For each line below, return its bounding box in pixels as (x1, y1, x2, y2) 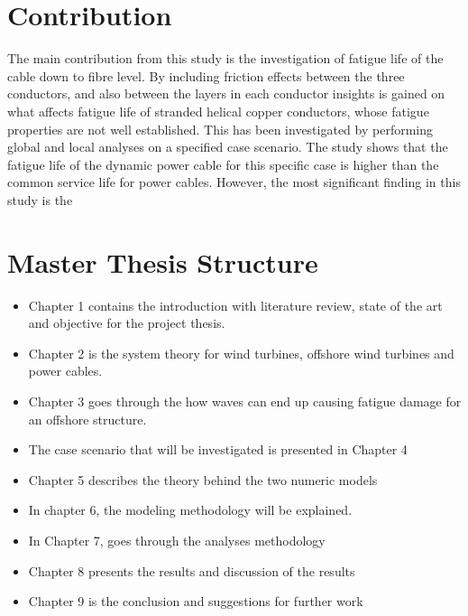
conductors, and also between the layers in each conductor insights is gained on (7, 84, 445, 103)
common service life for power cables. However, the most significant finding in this (7, 173, 461, 191)
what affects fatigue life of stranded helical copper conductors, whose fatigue (7, 101, 429, 120)
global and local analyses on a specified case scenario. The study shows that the (7, 137, 448, 156)
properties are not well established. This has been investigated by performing (7, 119, 433, 138)
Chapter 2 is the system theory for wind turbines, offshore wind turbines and (28, 343, 454, 362)
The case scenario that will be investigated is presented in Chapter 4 (28, 440, 408, 459)
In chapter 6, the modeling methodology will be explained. (28, 500, 353, 519)
